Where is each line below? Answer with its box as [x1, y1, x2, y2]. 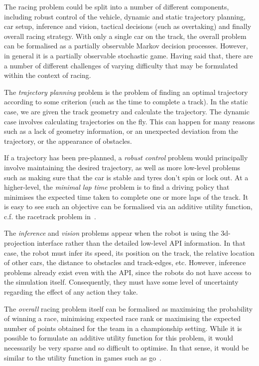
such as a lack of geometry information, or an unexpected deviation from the [4, 126, 239, 136]
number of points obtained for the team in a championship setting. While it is [4, 323, 242, 333]
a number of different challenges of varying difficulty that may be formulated [4, 60, 238, 70]
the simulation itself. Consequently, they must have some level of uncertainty [4, 277, 239, 287]
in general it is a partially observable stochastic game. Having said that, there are [4, 50, 253, 60]
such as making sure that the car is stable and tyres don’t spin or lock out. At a [4, 172, 249, 182]
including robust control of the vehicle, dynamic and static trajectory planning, [4, 11, 246, 21]
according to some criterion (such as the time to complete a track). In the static [4, 96, 248, 107]
